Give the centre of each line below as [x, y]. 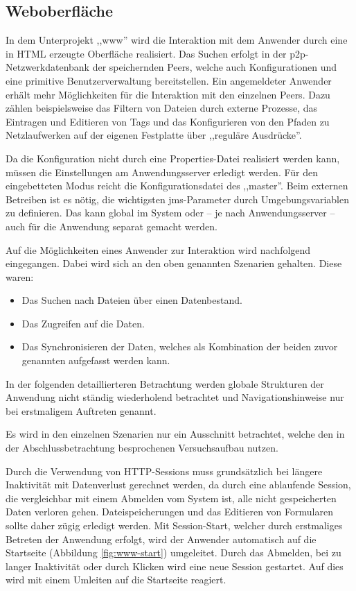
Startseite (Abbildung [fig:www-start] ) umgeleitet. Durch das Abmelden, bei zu [173, 553]
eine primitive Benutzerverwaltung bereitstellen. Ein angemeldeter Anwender [169, 80]
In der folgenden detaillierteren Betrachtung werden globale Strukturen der [165, 383]
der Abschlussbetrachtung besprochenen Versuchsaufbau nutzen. [142, 448]
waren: [20, 276]
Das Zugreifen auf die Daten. [83, 323]
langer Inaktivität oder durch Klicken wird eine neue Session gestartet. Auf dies [175, 566]
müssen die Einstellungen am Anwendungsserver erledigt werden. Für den [162, 172]
